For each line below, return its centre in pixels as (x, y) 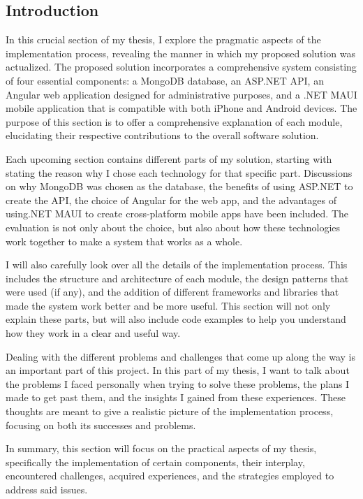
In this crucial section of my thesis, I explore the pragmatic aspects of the (163, 39)
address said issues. (47, 490)
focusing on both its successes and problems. (101, 425)
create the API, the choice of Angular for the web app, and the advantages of (171, 200)
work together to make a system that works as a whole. (124, 241)
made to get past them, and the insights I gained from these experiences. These (176, 397)
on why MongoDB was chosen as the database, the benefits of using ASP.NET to (179, 186)
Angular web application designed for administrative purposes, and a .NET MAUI (181, 94)
